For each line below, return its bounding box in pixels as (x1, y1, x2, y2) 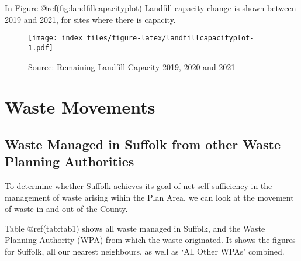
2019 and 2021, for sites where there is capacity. (5, 13, 176, 25)
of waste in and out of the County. (5, 202, 128, 215)
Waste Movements (5, 95, 155, 119)
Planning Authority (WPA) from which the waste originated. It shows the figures (5, 233, 296, 246)
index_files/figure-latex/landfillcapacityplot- (61, 34, 254, 43)
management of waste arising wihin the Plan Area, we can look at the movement (5, 191, 294, 203)
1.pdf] (28, 43, 53, 52)
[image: (28, 34, 58, 43)
